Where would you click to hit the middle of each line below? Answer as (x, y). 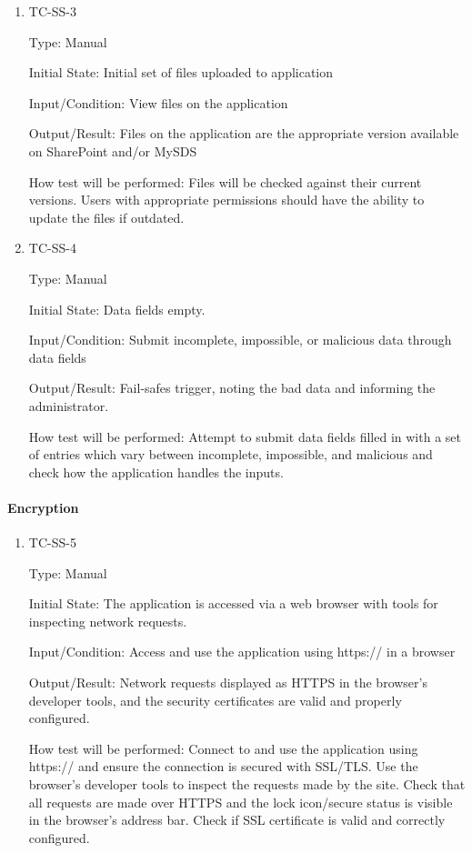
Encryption (43, 507)
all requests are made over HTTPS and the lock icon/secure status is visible (241, 802)
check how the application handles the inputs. (156, 472)
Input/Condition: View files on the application (158, 102)
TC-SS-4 (52, 248)
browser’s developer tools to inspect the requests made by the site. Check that (247, 784)
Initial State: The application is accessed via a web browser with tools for (233, 603)
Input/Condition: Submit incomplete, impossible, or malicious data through (240, 340)
